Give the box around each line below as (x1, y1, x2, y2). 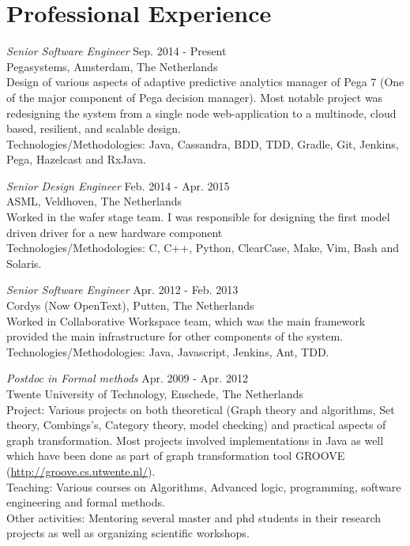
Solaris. (6, 254, 42, 271)
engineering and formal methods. (6, 494, 165, 510)
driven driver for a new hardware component (6, 224, 223, 240)
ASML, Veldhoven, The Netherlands (6, 193, 182, 209)
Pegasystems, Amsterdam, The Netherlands (6, 58, 218, 74)
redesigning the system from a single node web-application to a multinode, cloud (6, 104, 397, 121)
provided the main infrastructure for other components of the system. (6, 328, 344, 345)
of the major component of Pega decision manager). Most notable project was (6, 88, 383, 105)
